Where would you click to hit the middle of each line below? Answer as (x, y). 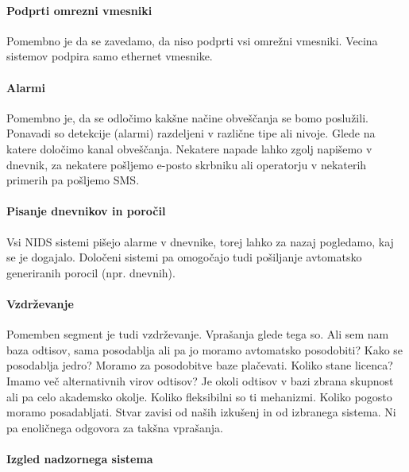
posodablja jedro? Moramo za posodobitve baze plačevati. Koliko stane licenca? (200, 365)
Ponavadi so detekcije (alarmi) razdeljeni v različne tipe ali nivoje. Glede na (191, 133)
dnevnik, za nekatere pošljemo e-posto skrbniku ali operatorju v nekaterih (187, 164)
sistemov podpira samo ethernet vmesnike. (110, 56)
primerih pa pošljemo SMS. (73, 180)
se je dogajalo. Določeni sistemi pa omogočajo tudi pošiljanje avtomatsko (184, 257)
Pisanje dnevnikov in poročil (86, 211)
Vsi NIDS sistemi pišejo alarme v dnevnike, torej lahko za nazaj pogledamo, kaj (200, 241)
